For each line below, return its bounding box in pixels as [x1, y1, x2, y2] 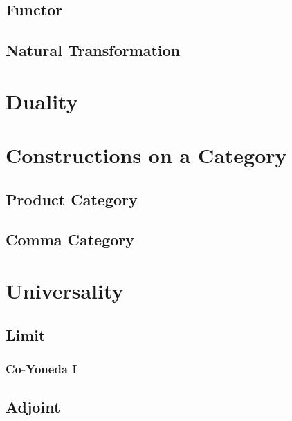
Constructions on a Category [6, 141, 287, 169]
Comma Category [6, 229, 135, 250]
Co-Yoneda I [6, 359, 77, 377]
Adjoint [6, 396, 61, 418]
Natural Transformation [6, 39, 181, 61]
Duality [6, 86, 78, 115]
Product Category [6, 188, 138, 209]
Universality [6, 277, 124, 305]
